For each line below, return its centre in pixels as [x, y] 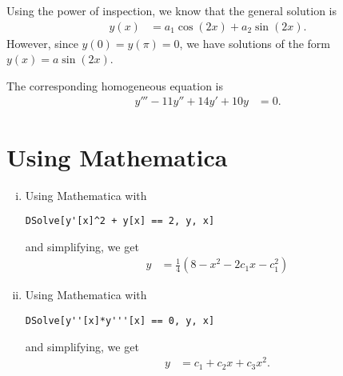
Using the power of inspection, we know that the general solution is [171, 10]
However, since [42, 43]
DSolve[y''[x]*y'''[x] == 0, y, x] [120, 321]
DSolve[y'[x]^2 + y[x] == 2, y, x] [120, 221]
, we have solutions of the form [255, 43]
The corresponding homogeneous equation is [115, 85]
